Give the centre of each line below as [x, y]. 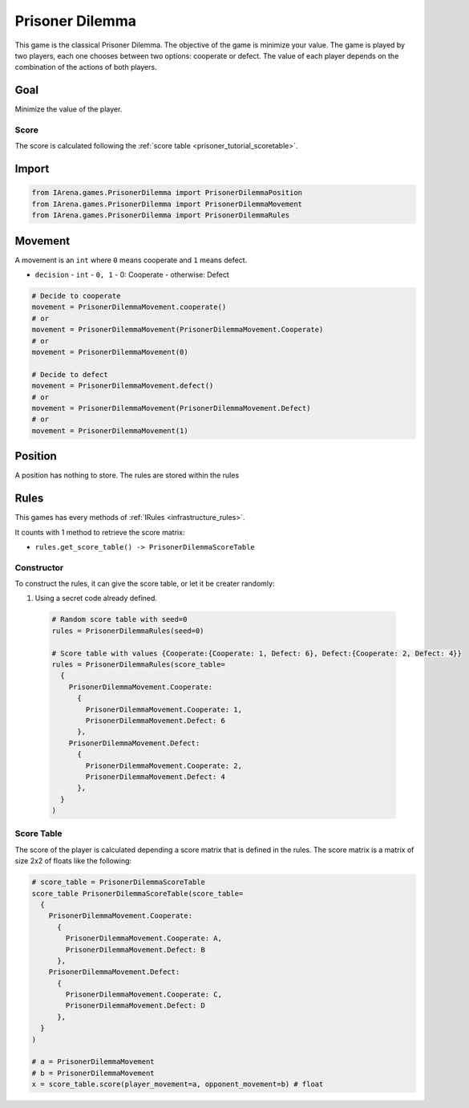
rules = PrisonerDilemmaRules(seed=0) [128, 631]
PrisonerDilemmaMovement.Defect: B [135, 950]
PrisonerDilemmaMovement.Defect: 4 [156, 777]
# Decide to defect [70, 374]
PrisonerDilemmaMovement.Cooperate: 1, [164, 709]
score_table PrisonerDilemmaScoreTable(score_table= [137, 893]
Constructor [39, 567]
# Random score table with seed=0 [119, 619]
